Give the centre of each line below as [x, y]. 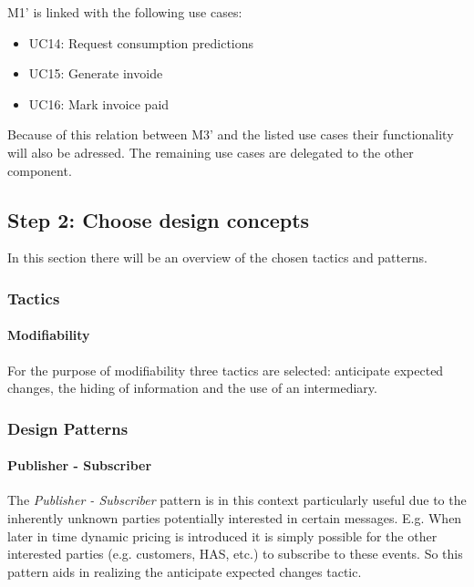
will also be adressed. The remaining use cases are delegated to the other [211, 152]
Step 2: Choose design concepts [159, 219]
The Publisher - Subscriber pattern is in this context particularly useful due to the [237, 500]
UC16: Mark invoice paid [99, 103]
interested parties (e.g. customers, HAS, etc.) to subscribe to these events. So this [235, 554]
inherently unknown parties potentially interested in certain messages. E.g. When [235, 518]
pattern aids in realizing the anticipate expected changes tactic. [185, 571]
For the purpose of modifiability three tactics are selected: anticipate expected [226, 370]
